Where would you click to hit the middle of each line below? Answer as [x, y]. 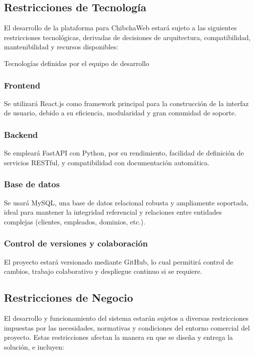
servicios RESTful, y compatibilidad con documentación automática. [107, 162]
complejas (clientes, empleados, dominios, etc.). [75, 221]
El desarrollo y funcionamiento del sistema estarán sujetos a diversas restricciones [126, 318]
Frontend [22, 85]
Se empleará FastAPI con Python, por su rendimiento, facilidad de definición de [124, 153]
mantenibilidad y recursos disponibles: [61, 47]
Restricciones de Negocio [69, 298]
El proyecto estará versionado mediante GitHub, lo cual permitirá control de [119, 261]
